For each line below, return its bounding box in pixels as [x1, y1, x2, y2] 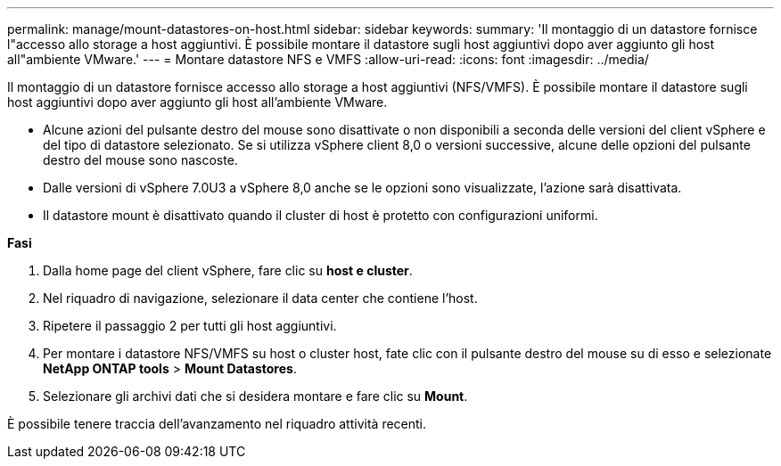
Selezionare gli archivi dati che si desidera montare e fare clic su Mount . [43, 388, 468, 404]
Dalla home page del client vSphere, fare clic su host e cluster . [43, 263, 413, 278]
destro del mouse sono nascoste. [43, 152, 238, 168]
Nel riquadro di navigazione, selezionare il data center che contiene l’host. [43, 290, 478, 306]
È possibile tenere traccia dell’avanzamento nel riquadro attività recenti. [7, 416, 427, 431]
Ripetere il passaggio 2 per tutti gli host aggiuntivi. [43, 318, 337, 333]
